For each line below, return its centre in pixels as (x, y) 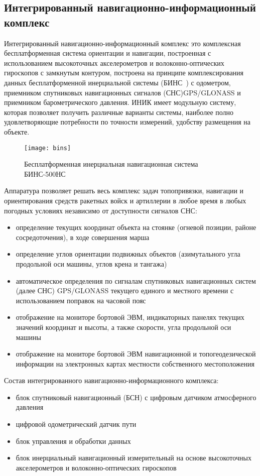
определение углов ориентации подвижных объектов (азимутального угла (128, 254)
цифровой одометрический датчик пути (76, 424)
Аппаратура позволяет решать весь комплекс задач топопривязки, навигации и (124, 191)
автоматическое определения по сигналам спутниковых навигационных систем (136, 280)
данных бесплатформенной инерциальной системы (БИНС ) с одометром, (117, 82)
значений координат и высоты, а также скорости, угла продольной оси (123, 327)
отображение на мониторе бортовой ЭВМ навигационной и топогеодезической (136, 354)
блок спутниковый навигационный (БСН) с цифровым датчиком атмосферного (136, 397)
